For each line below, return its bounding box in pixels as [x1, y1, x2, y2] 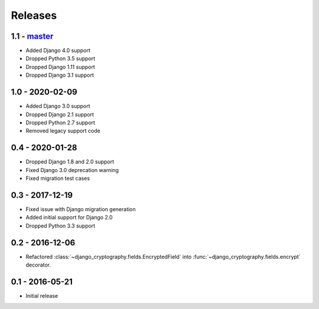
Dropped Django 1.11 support [25, 63, 96, 70]
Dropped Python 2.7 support [25, 119, 96, 126]
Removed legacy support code [25, 127, 100, 134]
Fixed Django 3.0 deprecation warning [25, 166, 119, 173]
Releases [11, 9, 57, 22]
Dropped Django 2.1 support [25, 111, 95, 118]
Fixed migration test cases [25, 175, 90, 182]
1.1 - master [11, 31, 54, 41]
